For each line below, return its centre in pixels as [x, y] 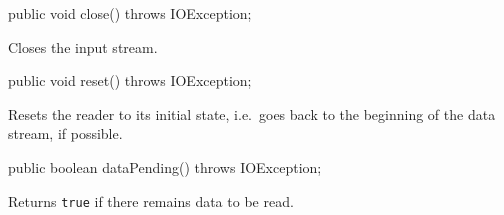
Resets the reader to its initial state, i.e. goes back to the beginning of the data [252, 113]
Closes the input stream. [83, 46]
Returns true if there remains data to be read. [151, 200]
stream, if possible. [65, 133]
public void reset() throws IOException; [130, 80]
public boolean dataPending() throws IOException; [165, 166]
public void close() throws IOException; [130, 13]
